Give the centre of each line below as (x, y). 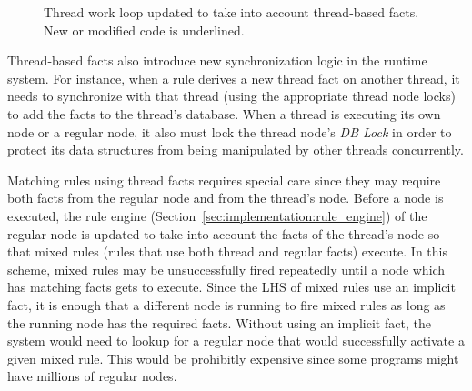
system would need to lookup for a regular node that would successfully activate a (236, 341)
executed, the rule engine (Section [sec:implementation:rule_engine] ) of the (217, 215)
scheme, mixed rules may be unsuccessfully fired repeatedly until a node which (226, 269)
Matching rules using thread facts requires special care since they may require (224, 180)
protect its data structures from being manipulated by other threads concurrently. (236, 150)
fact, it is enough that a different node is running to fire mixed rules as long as (226, 304)
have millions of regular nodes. (92, 376)
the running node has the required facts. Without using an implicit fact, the (219, 322)
